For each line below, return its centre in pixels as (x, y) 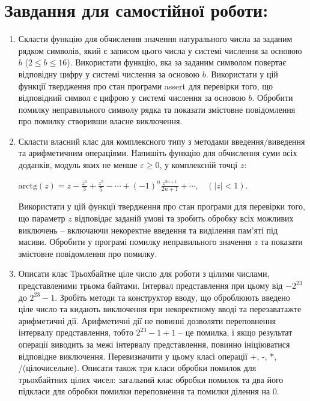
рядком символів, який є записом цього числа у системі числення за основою (160, 50)
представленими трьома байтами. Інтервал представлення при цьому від (150, 285)
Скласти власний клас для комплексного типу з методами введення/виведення (162, 141)
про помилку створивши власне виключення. (100, 121)
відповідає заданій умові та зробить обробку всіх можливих (184, 218)
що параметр (42, 218)
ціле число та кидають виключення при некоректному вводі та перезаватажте (160, 309)
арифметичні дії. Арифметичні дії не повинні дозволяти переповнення (147, 320)
